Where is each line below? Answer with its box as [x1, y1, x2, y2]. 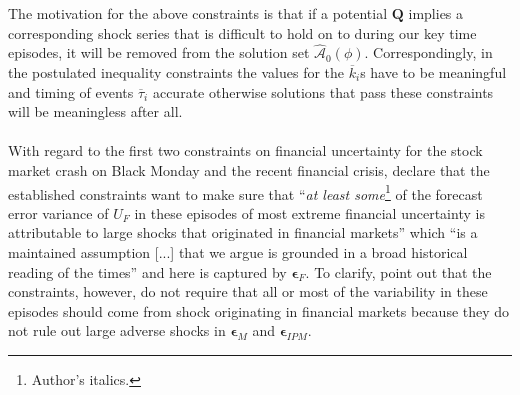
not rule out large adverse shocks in [8, 320, 226, 341]
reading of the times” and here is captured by [8, 261, 287, 282]
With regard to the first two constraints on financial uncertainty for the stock [8, 140, 483, 161]
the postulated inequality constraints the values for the [8, 62, 345, 82]
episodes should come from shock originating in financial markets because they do [8, 300, 510, 321]
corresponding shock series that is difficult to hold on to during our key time [8, 22, 477, 43]
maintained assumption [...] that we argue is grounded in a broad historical [8, 242, 468, 262]
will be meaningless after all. [8, 101, 183, 122]
